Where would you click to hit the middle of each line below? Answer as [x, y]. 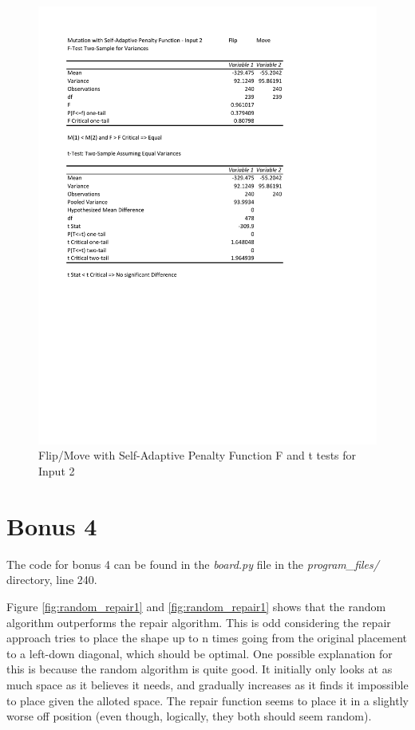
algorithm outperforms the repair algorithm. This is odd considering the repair [199, 622]
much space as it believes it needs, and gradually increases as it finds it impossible [207, 684]
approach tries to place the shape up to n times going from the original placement [207, 638]
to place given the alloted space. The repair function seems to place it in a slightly [207, 700]
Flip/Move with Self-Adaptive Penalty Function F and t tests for [198, 455]
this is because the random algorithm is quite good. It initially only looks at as [200, 669]
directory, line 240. [52, 580]
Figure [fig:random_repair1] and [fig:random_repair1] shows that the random [196, 606]
